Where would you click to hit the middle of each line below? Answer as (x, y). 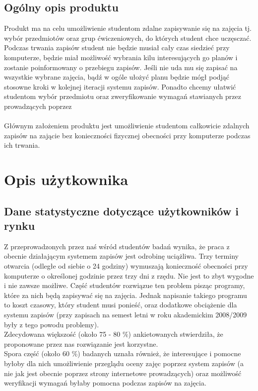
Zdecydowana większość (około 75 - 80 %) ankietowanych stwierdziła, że (114, 334)
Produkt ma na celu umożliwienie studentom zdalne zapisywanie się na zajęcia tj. (128, 28)
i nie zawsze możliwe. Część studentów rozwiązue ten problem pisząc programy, (125, 285)
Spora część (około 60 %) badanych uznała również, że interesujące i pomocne (123, 353)
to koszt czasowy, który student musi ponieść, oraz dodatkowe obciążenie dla (121, 305)
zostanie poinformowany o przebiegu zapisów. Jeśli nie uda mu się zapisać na (121, 67)
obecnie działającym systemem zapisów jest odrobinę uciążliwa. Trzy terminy (121, 256)
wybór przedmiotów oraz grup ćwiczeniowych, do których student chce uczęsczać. (128, 38)
